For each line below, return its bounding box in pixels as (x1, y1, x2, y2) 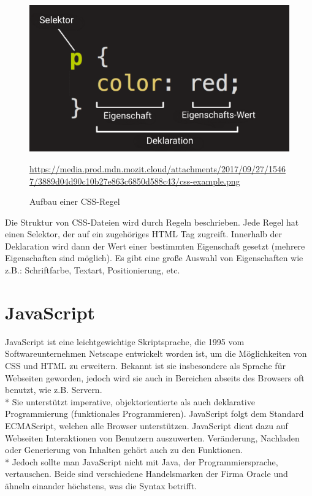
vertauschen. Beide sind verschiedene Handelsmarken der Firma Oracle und (5, 467, 288, 480)
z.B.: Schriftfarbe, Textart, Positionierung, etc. (5, 264, 180, 277)
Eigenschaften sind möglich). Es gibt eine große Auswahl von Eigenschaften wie (5, 251, 303, 264)
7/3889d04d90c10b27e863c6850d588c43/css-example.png (29, 174, 240, 187)
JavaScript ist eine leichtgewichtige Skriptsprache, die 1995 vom (5, 335, 245, 348)
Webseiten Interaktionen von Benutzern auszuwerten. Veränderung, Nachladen (5, 431, 300, 444)
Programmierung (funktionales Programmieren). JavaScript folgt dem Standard (5, 407, 304, 420)
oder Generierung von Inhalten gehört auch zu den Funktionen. (5, 443, 243, 456)
